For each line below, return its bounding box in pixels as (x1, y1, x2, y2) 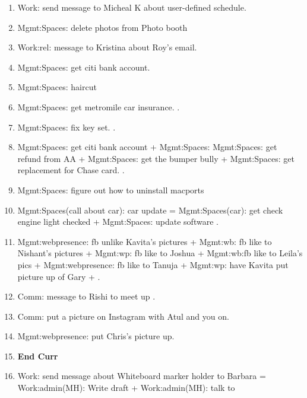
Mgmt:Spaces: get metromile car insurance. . (17, 100, 180, 113)
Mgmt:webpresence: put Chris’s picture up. (17, 330, 175, 342)
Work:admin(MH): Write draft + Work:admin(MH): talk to (17, 381, 235, 394)
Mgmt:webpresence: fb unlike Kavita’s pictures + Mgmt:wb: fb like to (17, 235, 272, 247)
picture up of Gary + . (17, 270, 100, 282)
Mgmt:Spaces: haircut (17, 81, 97, 93)
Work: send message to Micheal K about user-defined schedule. (17, 1, 246, 13)
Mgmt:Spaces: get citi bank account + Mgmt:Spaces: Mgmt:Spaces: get (17, 141, 277, 153)
